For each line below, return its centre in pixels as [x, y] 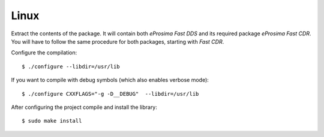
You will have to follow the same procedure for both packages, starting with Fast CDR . [118, 41]
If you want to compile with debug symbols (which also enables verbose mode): [110, 80]
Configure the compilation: [44, 53]
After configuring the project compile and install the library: [84, 107]
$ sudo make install [52, 121]
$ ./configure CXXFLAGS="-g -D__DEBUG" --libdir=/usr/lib [110, 94]
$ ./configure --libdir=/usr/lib [71, 66]
